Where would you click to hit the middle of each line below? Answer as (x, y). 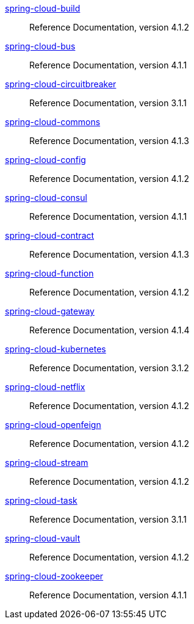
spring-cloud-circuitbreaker (61, 84)
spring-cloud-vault (43, 538)
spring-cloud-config (45, 160)
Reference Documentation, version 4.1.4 (110, 330)
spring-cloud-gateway (50, 311)
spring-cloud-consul (46, 198)
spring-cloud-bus (40, 46)
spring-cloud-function (49, 273)
